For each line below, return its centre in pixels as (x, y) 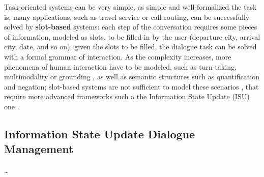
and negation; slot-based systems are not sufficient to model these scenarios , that (131, 86)
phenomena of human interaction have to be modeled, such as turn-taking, (120, 66)
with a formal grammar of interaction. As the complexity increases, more (118, 56)
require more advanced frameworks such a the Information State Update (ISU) (127, 96)
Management (39, 149)
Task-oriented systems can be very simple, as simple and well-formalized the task (130, 7)
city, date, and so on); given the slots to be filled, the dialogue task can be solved (130, 47)
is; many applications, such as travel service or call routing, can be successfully (127, 17)
